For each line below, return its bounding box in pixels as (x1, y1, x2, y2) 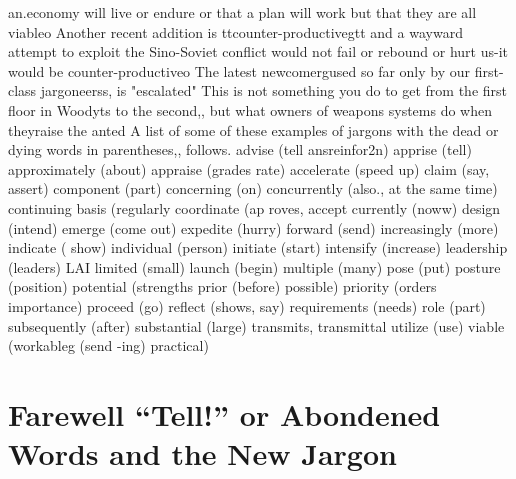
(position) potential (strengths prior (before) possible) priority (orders (8, 276, 437, 297)
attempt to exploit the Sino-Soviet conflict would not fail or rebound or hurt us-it (8, 41, 509, 62)
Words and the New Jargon (8, 433, 397, 474)
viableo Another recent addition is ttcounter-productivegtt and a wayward (8, 21, 463, 42)
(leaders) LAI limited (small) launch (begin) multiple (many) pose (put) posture (8, 256, 501, 277)
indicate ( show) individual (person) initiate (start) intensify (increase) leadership (8, 237, 508, 258)
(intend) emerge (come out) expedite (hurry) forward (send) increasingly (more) (8, 217, 499, 238)
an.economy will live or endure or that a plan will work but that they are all (8, 2, 477, 22)
